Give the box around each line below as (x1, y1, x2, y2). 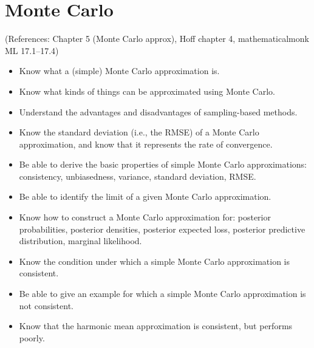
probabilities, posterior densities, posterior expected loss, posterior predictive (19, 222, 305, 235)
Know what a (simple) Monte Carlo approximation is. (19, 64, 220, 77)
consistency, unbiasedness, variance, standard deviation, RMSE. (19, 169, 256, 182)
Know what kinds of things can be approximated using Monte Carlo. (19, 84, 275, 97)
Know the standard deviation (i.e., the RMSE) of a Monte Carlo (19, 126, 259, 138)
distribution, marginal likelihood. (19, 234, 142, 247)
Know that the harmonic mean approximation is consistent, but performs (19, 319, 293, 332)
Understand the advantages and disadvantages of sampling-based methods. (19, 105, 298, 118)
